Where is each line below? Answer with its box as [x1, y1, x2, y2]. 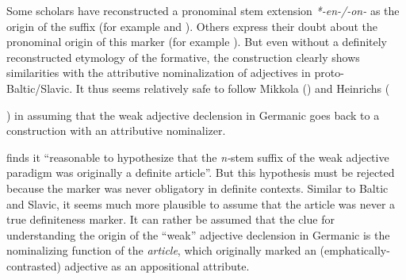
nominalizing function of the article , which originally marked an [6, 242, 316, 259]
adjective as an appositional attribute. [64, 257, 250, 274]
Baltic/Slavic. [6, 79, 73, 96]
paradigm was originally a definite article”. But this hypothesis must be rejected [6, 164, 395, 181]
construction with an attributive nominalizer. [6, 122, 226, 139]
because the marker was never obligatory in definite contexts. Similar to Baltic [6, 179, 389, 196]
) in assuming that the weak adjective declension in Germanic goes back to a [6, 106, 380, 123]
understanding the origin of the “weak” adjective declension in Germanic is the [6, 226, 390, 243]
